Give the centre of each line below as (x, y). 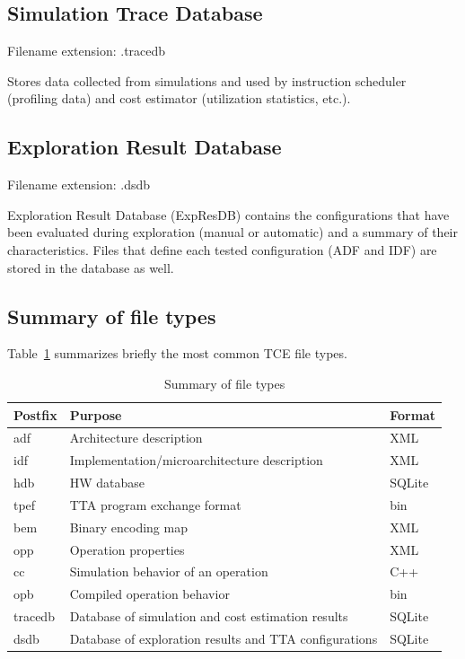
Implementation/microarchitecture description (196, 460)
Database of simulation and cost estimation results (209, 616)
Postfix (35, 414)
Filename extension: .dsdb (79, 185)
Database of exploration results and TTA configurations (224, 638)
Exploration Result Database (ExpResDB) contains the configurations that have (228, 214)
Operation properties (127, 549)
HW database (107, 483)
